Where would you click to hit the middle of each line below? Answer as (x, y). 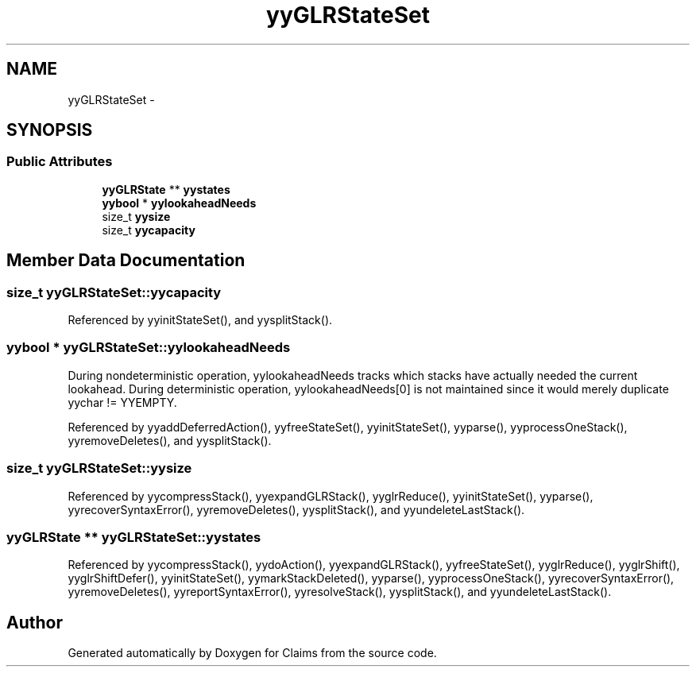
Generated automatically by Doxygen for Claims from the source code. (252, 653)
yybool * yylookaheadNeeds (179, 203)
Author (35, 622)
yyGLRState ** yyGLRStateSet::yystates (134, 537)
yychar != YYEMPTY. (122, 402)
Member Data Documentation (126, 261)
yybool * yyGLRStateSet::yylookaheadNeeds (149, 348)
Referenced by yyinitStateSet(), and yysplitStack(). (200, 320)
